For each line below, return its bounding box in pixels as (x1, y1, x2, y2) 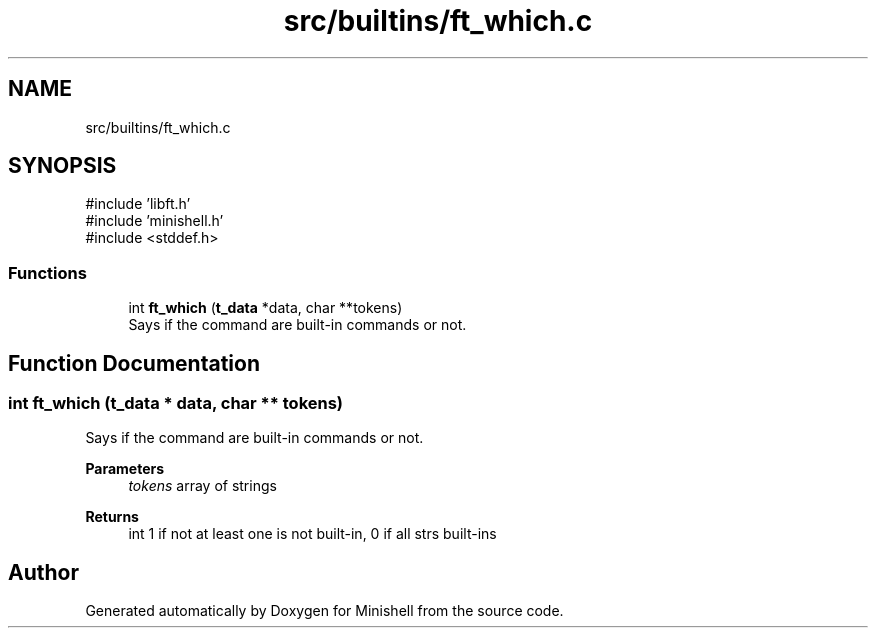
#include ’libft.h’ (85, 195, 191, 213)
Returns (85, 508, 139, 526)
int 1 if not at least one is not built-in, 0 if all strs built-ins (128, 525, 497, 543)
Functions (8, 262, 87, 283)
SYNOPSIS (8, 153, 117, 179)
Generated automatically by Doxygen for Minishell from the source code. (85, 602, 564, 620)
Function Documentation (8, 350, 260, 376)
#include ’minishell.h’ (85, 212, 224, 230)
